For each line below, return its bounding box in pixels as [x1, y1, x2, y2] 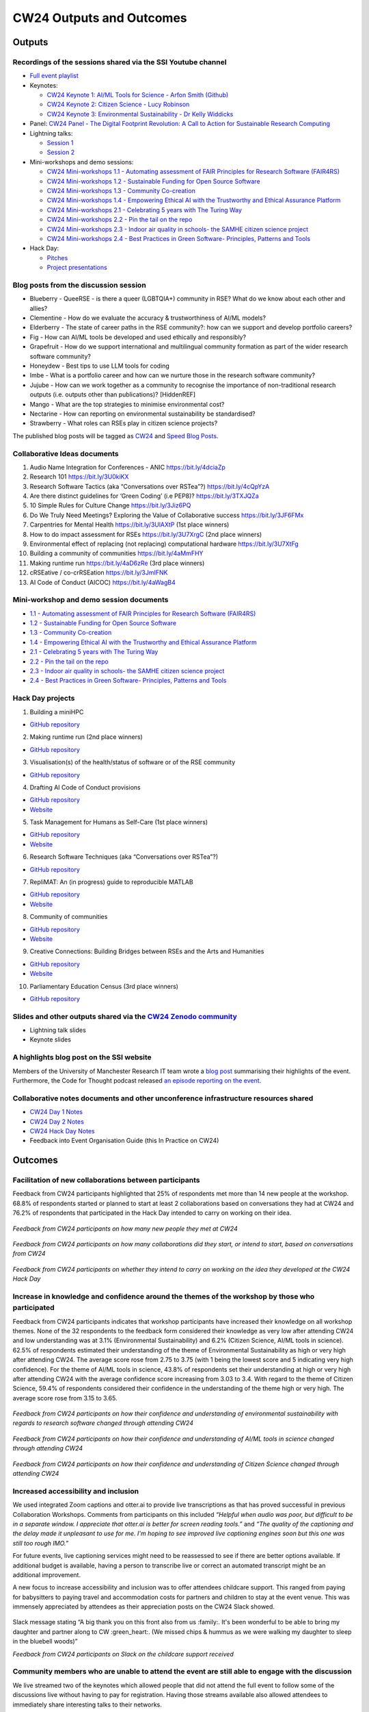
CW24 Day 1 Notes [29, 1108, 83, 1116]
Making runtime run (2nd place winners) [29, 733, 143, 741]
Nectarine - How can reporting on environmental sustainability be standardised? [29, 410, 256, 418]
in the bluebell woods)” [12, 1637, 78, 1646]
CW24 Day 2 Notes [29, 1117, 85, 1126]
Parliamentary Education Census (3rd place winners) [29, 982, 179, 990]
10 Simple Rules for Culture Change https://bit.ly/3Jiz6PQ [29, 501, 191, 509]
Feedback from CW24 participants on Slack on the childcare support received [12, 1650, 234, 1658]
